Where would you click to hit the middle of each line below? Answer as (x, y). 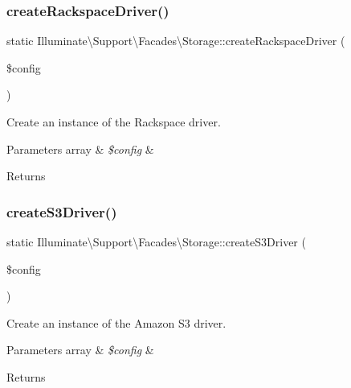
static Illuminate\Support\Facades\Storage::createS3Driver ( (156, 241)
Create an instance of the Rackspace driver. (114, 122)
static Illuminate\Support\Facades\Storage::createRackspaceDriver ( (176, 41)
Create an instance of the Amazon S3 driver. (116, 322)
